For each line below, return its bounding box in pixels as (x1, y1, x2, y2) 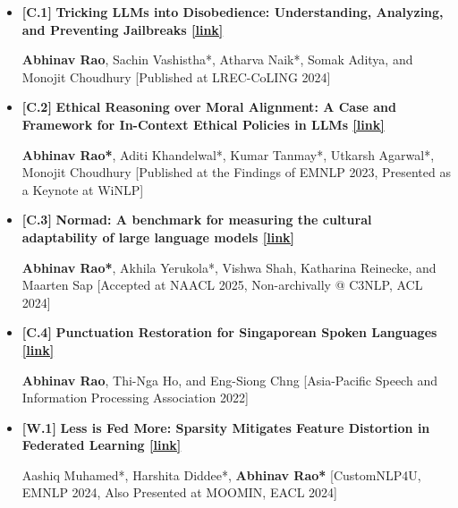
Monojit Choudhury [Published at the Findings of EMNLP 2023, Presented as (21, 163, 451, 182)
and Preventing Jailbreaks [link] (21, 20, 224, 38)
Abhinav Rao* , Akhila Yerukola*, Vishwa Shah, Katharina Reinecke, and (21, 258, 437, 276)
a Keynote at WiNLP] (21, 180, 144, 199)
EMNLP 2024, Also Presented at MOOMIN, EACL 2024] (21, 483, 337, 502)
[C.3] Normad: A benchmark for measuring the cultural (21, 210, 372, 229)
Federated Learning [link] (21, 436, 182, 454)
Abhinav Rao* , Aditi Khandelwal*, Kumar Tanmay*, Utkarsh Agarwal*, (21, 145, 435, 164)
